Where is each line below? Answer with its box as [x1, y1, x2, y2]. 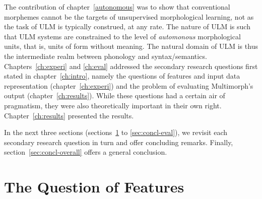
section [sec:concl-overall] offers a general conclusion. [4, 147, 167, 157]
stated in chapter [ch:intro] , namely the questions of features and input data [4, 71, 240, 81]
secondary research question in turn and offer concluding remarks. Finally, [4, 137, 233, 147]
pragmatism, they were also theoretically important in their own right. [4, 100, 222, 110]
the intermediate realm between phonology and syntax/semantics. [4, 50, 207, 61]
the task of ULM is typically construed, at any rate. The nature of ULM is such [4, 21, 250, 32]
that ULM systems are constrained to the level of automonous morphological [4, 31, 241, 41]
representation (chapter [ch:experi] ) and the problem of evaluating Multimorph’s [4, 80, 253, 91]
